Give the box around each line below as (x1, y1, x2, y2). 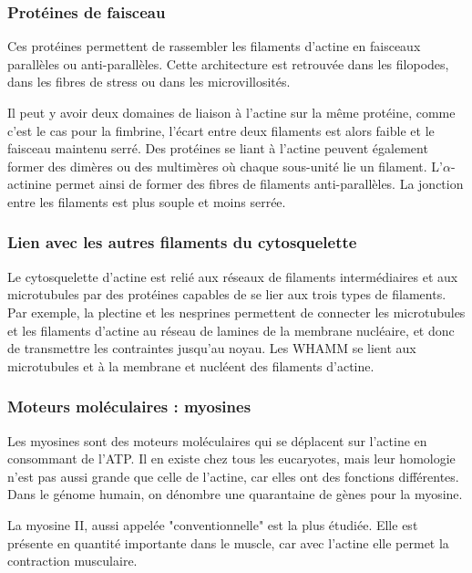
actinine (7, 174, 52, 193)
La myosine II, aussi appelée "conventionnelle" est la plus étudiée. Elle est (7, 515, 418, 534)
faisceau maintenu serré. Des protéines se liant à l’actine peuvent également (7, 139, 428, 158)
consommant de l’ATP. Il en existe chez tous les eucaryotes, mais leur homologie (7, 449, 456, 468)
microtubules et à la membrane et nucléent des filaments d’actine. (7, 356, 375, 375)
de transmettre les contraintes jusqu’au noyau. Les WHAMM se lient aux (7, 339, 416, 358)
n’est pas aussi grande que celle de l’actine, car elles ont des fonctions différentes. (7, 466, 459, 485)
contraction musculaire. (7, 551, 138, 570)
